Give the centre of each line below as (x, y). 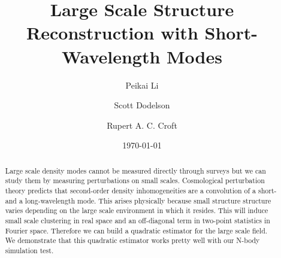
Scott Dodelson (142, 105)
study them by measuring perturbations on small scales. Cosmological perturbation (135, 180)
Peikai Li (142, 85)
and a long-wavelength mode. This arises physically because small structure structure (138, 200)
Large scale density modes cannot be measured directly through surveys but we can (135, 170)
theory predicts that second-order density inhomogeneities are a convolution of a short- (141, 190)
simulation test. (29, 250)
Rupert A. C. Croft (142, 125)
